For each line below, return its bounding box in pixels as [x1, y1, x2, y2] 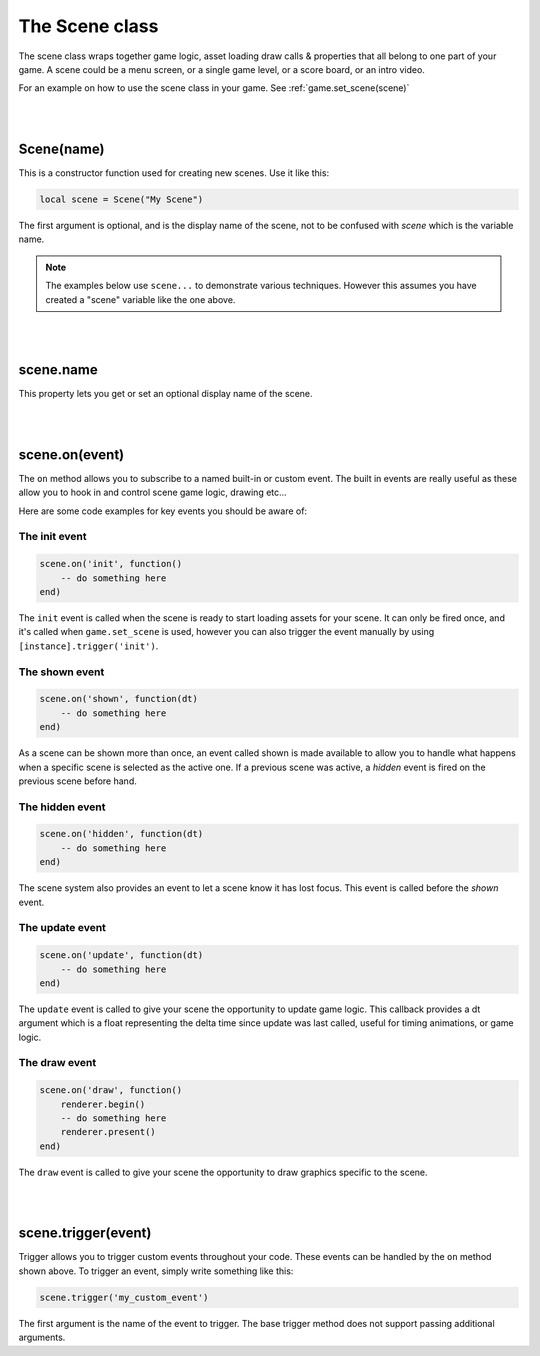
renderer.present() [60, 1126, 157, 1138]
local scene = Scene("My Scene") [39, 194, 204, 205]
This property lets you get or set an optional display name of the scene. [18, 388, 314, 400]
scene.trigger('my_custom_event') [39, 1291, 209, 1303]
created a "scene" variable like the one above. [45, 293, 236, 305]
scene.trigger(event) [18, 1225, 152, 1242]
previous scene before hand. [18, 775, 137, 787]
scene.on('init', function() [39, 558, 183, 570]
